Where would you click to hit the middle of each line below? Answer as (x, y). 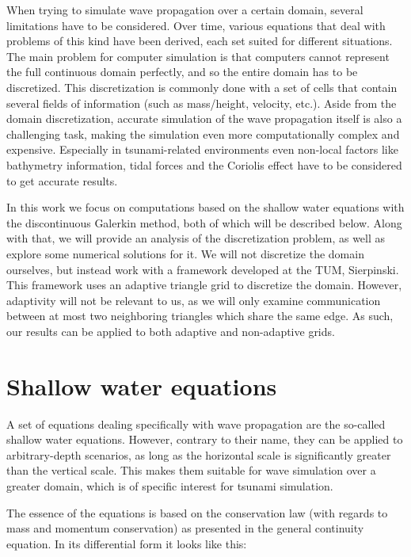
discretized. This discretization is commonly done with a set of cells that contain (202, 87)
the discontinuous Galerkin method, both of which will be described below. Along (204, 222)
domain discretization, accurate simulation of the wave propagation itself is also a (204, 118)
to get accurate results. (62, 180)
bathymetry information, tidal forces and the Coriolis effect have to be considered (204, 164)
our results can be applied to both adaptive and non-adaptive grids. (171, 331)
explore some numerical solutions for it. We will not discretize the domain (185, 253)
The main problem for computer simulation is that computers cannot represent (198, 56)
